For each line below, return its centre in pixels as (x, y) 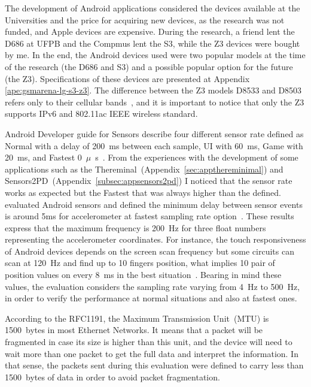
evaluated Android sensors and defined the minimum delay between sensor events (154, 204)
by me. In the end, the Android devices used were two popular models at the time (155, 55)
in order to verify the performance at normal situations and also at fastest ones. (151, 298)
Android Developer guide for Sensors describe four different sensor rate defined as (154, 133)
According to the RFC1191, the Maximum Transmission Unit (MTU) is (137, 318)
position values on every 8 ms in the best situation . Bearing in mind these (143, 275)
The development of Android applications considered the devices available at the (153, 8)
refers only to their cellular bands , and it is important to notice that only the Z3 (155, 102)
